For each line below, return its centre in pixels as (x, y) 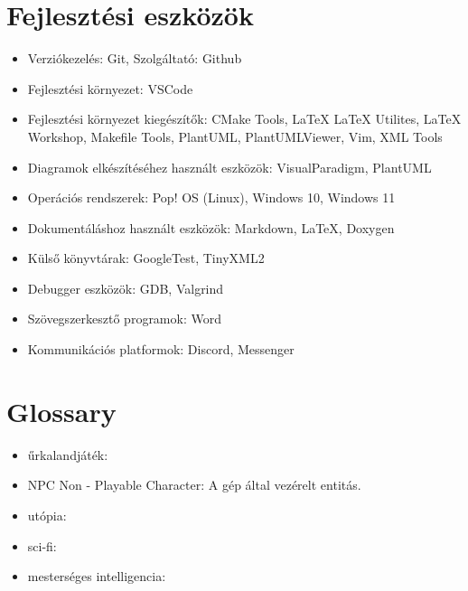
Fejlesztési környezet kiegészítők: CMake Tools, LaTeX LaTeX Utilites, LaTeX (244, 119)
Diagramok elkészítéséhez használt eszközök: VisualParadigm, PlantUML (229, 167)
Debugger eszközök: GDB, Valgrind (126, 288)
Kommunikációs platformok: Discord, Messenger (161, 349)
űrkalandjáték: (68, 454)
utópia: (47, 515)
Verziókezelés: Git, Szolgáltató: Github (135, 58)
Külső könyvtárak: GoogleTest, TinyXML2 (146, 258)
